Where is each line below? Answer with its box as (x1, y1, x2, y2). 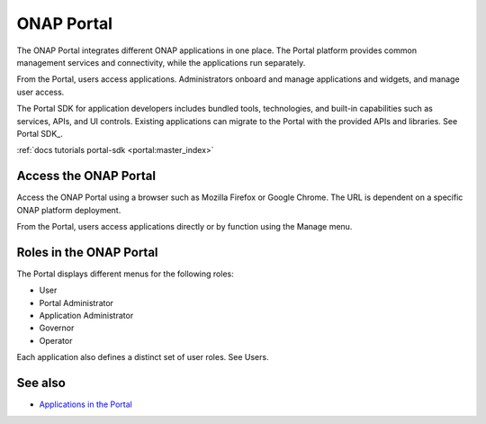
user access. (16, 86, 65, 97)
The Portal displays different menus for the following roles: (16, 268, 234, 279)
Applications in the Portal (39, 399, 132, 410)
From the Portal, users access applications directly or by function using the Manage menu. (16, 221, 353, 231)
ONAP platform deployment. (16, 204, 121, 215)
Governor (39, 322, 75, 333)
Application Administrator (39, 311, 134, 321)
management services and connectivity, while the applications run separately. (16, 57, 306, 68)
